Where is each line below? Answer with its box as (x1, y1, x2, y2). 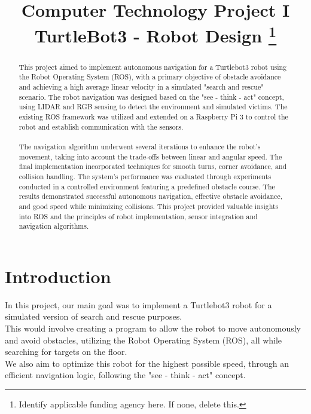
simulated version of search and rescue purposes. (5, 310, 182, 323)
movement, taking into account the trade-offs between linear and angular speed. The (19, 151, 282, 161)
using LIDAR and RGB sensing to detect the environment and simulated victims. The (19, 102, 288, 112)
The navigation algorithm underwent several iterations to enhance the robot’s (19, 141, 261, 151)
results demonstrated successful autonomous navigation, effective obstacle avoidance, (19, 191, 282, 201)
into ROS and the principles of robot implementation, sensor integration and (19, 211, 258, 221)
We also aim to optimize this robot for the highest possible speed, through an (5, 357, 289, 369)
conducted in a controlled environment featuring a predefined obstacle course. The (19, 181, 275, 191)
